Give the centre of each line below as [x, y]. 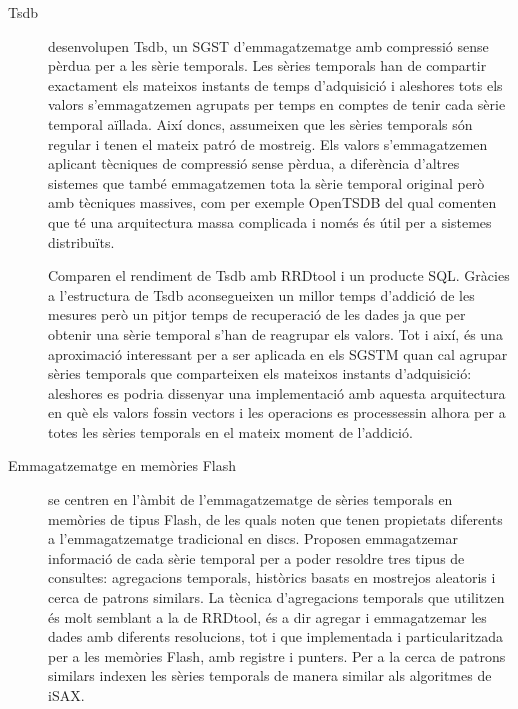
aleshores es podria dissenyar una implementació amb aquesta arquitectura [277, 392]
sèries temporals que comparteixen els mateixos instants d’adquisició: [260, 373]
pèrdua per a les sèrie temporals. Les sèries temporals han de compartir [267, 65]
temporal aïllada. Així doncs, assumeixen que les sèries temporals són [260, 123]
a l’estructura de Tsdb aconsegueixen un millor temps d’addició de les [261, 294]
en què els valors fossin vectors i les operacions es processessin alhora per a [277, 412]
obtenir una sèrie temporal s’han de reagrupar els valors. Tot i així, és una [275, 333]
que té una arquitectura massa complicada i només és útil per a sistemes [270, 221]
